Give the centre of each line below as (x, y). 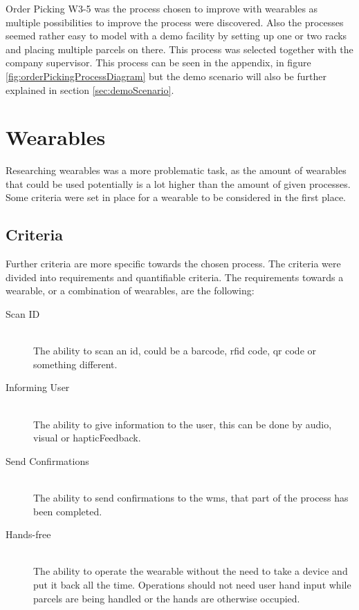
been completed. (68, 511)
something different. (75, 364)
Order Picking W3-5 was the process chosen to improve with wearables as (162, 8)
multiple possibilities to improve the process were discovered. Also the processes (175, 22)
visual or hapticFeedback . (87, 438)
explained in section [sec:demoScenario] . (90, 89)
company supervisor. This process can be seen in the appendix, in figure (158, 63)
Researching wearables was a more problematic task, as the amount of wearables (176, 170)
